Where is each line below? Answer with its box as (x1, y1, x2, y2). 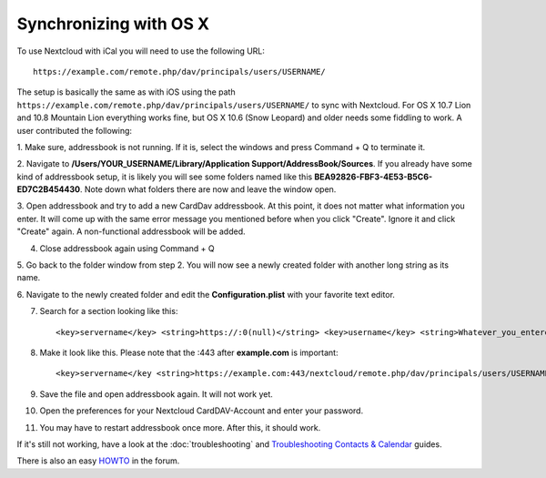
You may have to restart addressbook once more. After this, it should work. (39, 422, 321, 432)
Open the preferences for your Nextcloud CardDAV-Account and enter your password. (39, 405, 364, 416)
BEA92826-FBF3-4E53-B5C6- (314, 171, 433, 182)
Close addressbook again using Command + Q (39, 242, 215, 254)
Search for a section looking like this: (39, 306, 178, 317)
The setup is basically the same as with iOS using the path (16, 86, 236, 97)
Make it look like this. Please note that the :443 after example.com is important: (39, 347, 339, 358)
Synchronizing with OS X (16, 14, 209, 34)
